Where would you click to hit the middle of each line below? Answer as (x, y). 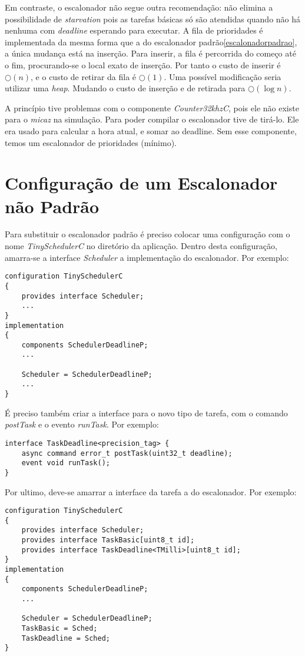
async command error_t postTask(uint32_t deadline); (127, 453)
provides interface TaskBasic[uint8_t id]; (108, 540)
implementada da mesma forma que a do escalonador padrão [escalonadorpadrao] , (151, 42)
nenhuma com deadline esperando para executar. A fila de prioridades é (134, 30)
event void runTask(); (66, 463)
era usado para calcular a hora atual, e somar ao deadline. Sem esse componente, (151, 130)
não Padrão (52, 206)
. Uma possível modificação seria (223, 76)
